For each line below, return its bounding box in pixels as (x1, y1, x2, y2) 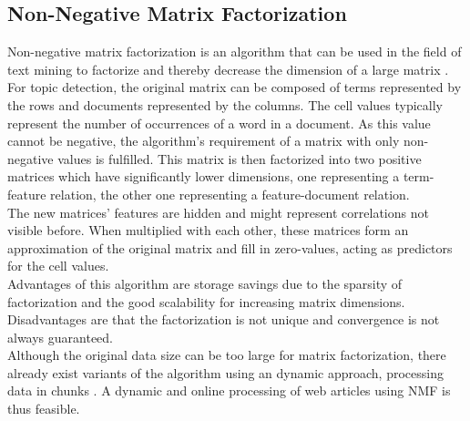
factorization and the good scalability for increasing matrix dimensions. (7, 292, 405, 311)
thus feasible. (7, 399, 80, 418)
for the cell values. (7, 256, 109, 275)
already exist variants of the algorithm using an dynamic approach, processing (7, 363, 444, 382)
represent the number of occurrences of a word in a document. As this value (7, 113, 431, 132)
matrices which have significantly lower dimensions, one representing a (7, 167, 400, 186)
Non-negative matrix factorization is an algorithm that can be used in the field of (7, 42, 462, 61)
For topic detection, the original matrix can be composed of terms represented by (7, 77, 462, 97)
